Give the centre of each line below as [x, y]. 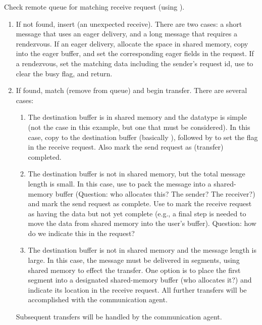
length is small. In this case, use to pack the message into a [120, 183]
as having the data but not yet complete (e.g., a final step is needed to [137, 213]
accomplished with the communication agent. [98, 299]
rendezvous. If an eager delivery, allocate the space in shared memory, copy [132, 43]
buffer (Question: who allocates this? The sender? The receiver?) [155, 193]
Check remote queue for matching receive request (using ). [94, 7]
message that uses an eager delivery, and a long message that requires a [126, 34]
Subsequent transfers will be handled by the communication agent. [119, 317]
